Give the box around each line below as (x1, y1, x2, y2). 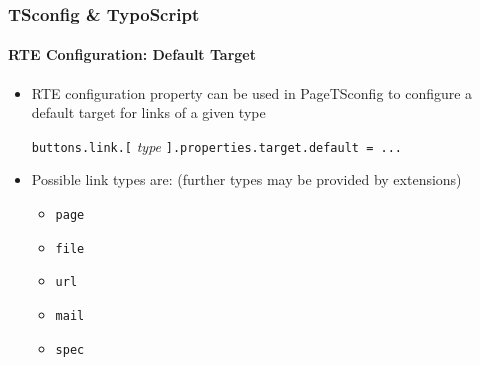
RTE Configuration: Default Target (8, 44, 256, 65)
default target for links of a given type (31, 102, 266, 123)
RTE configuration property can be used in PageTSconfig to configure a (31, 82, 473, 103)
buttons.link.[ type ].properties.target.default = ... (31, 135, 402, 156)
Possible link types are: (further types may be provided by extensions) (31, 169, 462, 190)
